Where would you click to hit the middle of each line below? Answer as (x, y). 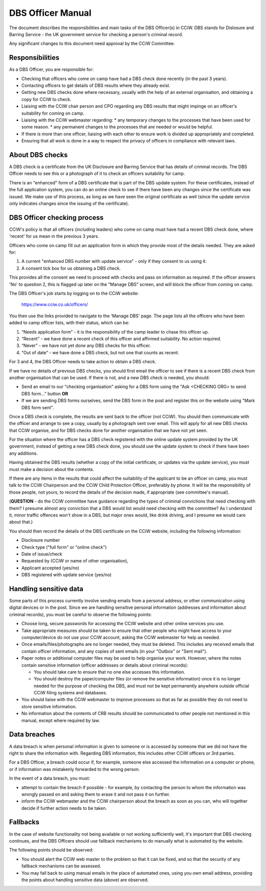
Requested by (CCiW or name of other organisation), (75, 561)
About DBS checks (38, 155)
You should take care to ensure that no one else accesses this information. (110, 672)
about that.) (21, 522)
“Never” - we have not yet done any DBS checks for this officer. (86, 345)
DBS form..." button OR (45, 393)
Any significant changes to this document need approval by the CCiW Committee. (92, 43)
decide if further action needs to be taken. (64, 808)
